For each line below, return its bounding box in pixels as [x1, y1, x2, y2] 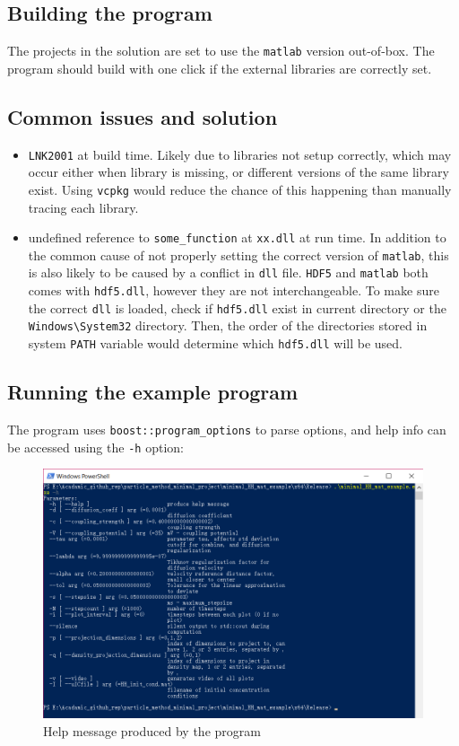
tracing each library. [28, 197, 139, 216]
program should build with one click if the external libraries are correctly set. [7, 58, 432, 77]
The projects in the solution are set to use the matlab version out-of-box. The [7, 41, 435, 60]
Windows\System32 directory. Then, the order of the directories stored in [28, 316, 428, 335]
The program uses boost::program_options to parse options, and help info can [7, 419, 446, 438]
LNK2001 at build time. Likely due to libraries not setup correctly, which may [28, 145, 452, 163]
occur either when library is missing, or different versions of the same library [28, 162, 449, 181]
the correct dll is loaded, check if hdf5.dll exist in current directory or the [28, 298, 446, 317]
